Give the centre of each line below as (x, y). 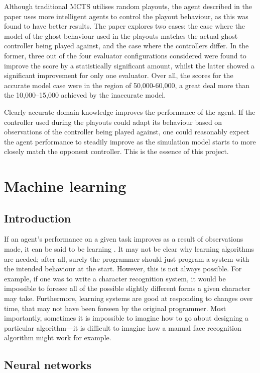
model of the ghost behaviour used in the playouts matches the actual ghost (121, 35)
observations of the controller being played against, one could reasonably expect (127, 132)
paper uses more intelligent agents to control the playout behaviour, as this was (126, 16)
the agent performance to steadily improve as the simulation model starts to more (130, 141)
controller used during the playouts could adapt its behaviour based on (113, 122)
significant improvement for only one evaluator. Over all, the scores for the (119, 75)
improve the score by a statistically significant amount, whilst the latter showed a (129, 65)
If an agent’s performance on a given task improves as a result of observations (124, 239)
